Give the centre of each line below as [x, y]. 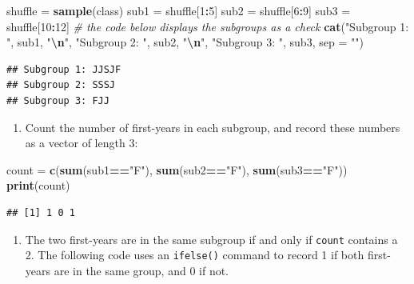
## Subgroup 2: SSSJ [61, 85]
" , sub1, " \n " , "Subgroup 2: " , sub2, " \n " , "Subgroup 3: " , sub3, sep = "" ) [185, 42]
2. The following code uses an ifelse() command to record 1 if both [195, 255]
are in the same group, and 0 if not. [141, 270]
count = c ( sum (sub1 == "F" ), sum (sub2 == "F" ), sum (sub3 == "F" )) [177, 169]
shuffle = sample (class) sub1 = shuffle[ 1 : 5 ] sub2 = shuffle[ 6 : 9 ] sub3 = [179, 10]
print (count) [38, 185]
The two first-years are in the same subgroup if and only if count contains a [211, 239]
